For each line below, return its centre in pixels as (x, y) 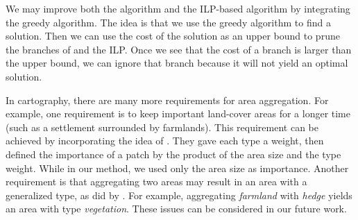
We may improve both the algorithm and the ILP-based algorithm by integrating (178, 8)
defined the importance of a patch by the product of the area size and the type (173, 154)
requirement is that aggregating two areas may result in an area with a (156, 181)
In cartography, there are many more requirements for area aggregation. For (167, 100)
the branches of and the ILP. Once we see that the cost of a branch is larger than (179, 49)
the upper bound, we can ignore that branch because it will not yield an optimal (177, 63)
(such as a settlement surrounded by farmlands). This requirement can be (162, 127)
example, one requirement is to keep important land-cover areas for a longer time (178, 113)
